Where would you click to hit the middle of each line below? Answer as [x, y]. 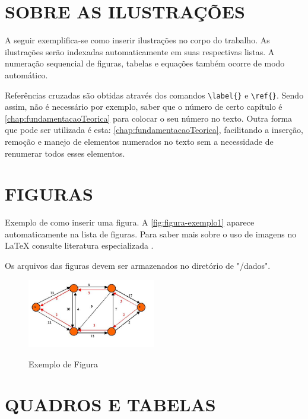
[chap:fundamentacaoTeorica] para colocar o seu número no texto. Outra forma [149, 118]
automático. [26, 74]
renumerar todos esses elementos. [65, 153]
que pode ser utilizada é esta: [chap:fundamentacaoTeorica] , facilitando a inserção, [154, 130]
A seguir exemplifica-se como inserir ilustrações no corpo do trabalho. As [137, 40]
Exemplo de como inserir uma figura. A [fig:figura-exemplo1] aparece [130, 222]
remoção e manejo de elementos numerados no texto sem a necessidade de [139, 141]
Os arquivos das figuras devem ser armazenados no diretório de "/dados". [138, 266]
